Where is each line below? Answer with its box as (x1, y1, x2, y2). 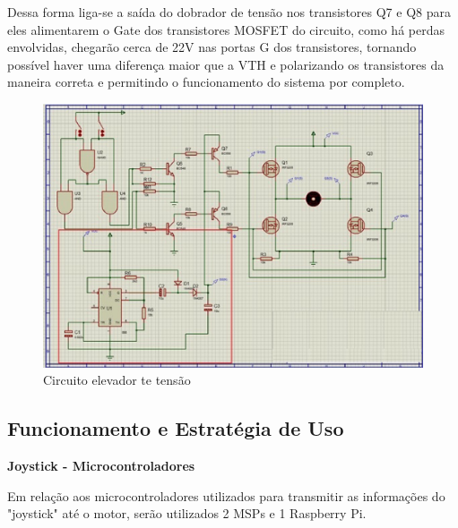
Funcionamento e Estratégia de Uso (7, 414, 344, 442)
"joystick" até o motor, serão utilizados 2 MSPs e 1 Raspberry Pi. (7, 504, 367, 523)
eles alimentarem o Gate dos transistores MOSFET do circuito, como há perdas (7, 20, 445, 38)
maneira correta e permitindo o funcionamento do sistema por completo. (7, 72, 405, 91)
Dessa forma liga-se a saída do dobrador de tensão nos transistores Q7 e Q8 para (7, 3, 451, 21)
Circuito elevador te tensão (43, 370, 191, 389)
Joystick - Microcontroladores (7, 456, 195, 475)
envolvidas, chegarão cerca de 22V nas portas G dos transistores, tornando (7, 38, 417, 56)
